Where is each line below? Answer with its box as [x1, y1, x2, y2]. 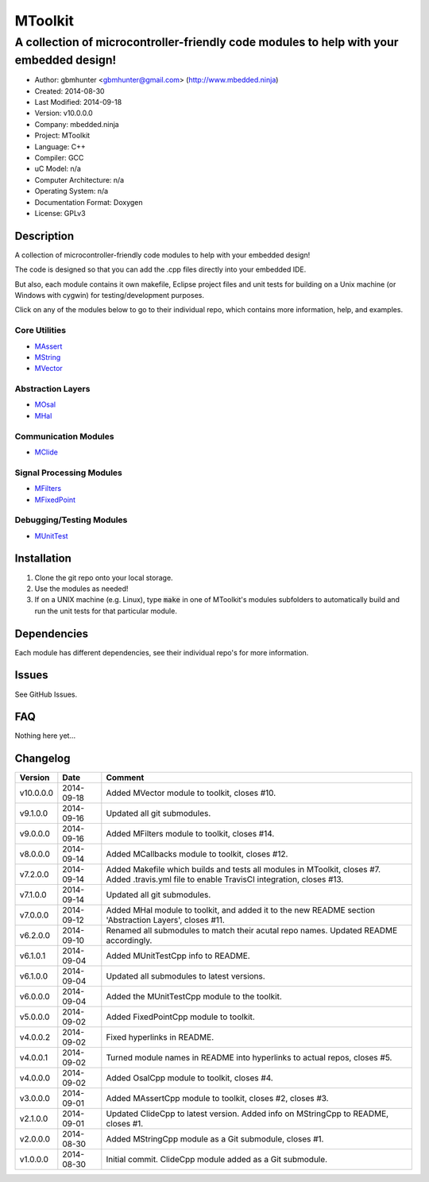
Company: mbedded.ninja [34, 119, 119, 129]
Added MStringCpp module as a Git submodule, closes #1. [106, 1134, 324, 1145]
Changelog [14, 751, 71, 766]
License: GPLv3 [34, 208, 87, 218]
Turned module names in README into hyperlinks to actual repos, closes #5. [106, 1053, 392, 1064]
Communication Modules [14, 431, 114, 442]
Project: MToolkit [34, 131, 91, 141]
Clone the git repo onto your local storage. [34, 573, 174, 582]
